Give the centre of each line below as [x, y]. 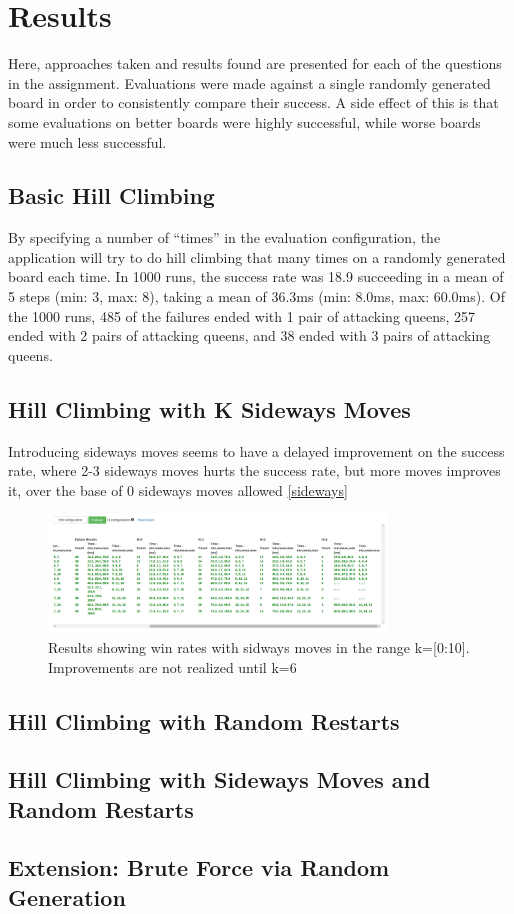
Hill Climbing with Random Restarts [204, 720]
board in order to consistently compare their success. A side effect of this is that [253, 102]
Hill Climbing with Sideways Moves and [219, 779]
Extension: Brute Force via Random [199, 867]
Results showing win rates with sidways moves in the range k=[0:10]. [259, 646]
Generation [67, 896]
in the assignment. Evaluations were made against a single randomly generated [249, 82]
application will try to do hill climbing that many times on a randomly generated [257, 256]
